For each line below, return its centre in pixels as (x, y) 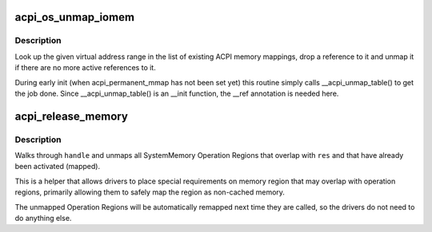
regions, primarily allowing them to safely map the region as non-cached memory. (150, 192)
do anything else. (43, 218)
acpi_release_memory (71, 116)
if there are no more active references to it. (85, 68)
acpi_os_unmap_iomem (75, 17)
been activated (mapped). (57, 167)
